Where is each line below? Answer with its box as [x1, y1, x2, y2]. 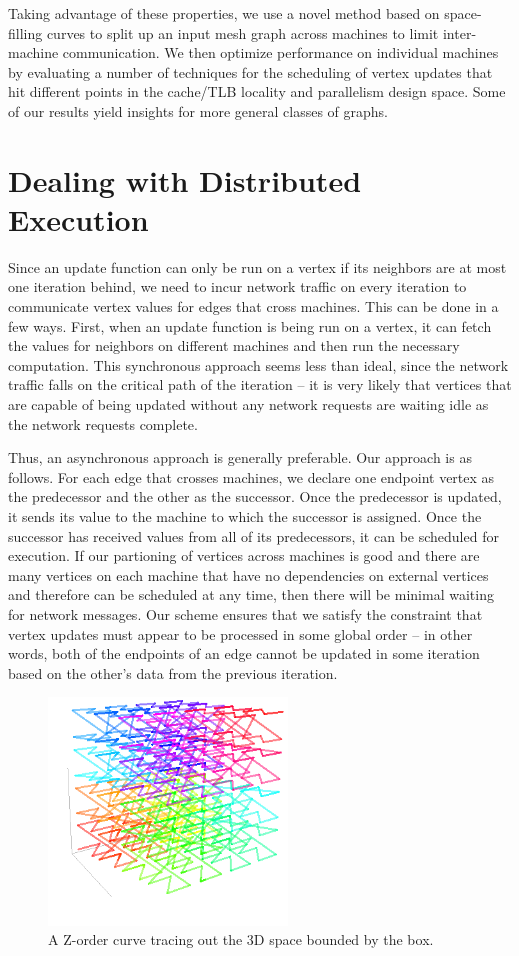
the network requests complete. [8, 413, 198, 434]
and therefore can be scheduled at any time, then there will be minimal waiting [8, 584, 494, 605]
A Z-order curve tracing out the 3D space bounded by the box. [48, 929, 434, 950]
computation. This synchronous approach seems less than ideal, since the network [8, 354, 509, 375]
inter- [442, 22, 477, 43]
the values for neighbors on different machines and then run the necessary [8, 335, 460, 356]
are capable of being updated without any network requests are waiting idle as [8, 394, 489, 415]
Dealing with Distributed [8, 159, 362, 200]
